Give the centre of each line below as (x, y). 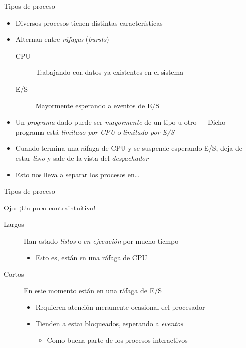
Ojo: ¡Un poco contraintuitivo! (50, 207)
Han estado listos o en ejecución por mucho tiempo (101, 240)
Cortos (14, 274)
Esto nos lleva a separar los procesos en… (78, 174)
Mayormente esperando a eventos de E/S (97, 105)
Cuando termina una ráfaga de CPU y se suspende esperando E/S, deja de (129, 148)
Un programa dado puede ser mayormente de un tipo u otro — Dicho (121, 122)
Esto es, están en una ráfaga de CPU (91, 257)
